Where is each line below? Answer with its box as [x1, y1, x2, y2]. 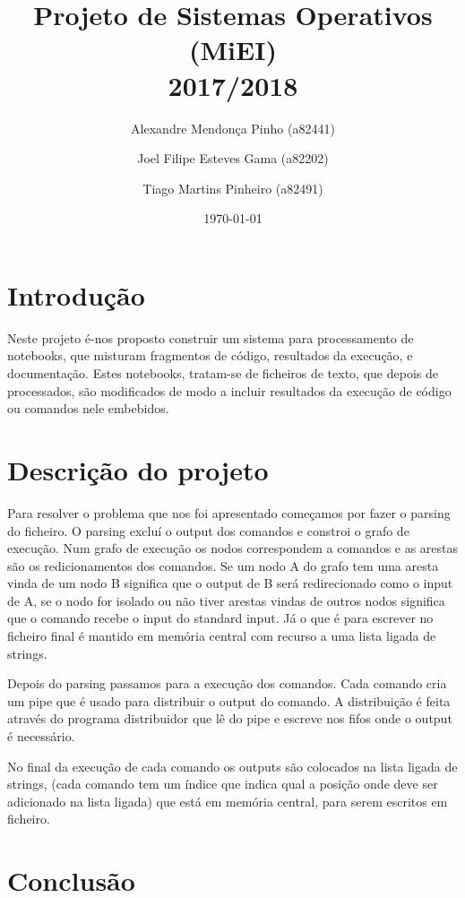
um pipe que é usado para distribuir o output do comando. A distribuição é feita [7, 691, 451, 710]
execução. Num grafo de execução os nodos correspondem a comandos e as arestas [7, 539, 459, 557]
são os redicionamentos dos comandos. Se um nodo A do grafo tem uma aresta [7, 556, 439, 574]
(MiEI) [189, 31, 277, 68]
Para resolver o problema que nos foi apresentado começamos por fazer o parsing [7, 503, 451, 522]
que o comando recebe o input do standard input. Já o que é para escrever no [7, 609, 434, 627]
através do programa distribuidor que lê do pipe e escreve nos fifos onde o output [7, 709, 452, 728]
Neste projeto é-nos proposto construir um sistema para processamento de [7, 328, 414, 347]
